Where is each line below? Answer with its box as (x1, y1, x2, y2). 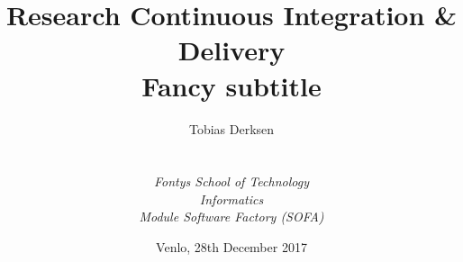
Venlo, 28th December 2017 (156, 238, 307, 257)
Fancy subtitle (141, 67, 322, 104)
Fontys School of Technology (154, 172, 309, 191)
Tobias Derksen (188, 119, 275, 138)
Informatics (199, 189, 264, 208)
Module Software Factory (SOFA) (139, 207, 324, 226)
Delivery (177, 32, 286, 68)
